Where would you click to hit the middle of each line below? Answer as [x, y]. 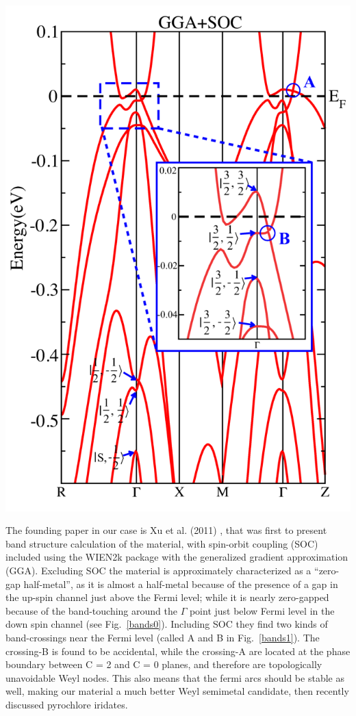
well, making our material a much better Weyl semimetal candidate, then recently [177, 691]
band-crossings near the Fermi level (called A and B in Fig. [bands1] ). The [163, 637]
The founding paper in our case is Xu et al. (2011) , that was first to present [166, 530]
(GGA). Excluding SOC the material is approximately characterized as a [158, 570]
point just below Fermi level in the [262, 610]
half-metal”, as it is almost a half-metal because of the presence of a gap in [181, 584]
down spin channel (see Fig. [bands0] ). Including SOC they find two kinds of [167, 624]
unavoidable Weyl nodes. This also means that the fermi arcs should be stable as [175, 677]
